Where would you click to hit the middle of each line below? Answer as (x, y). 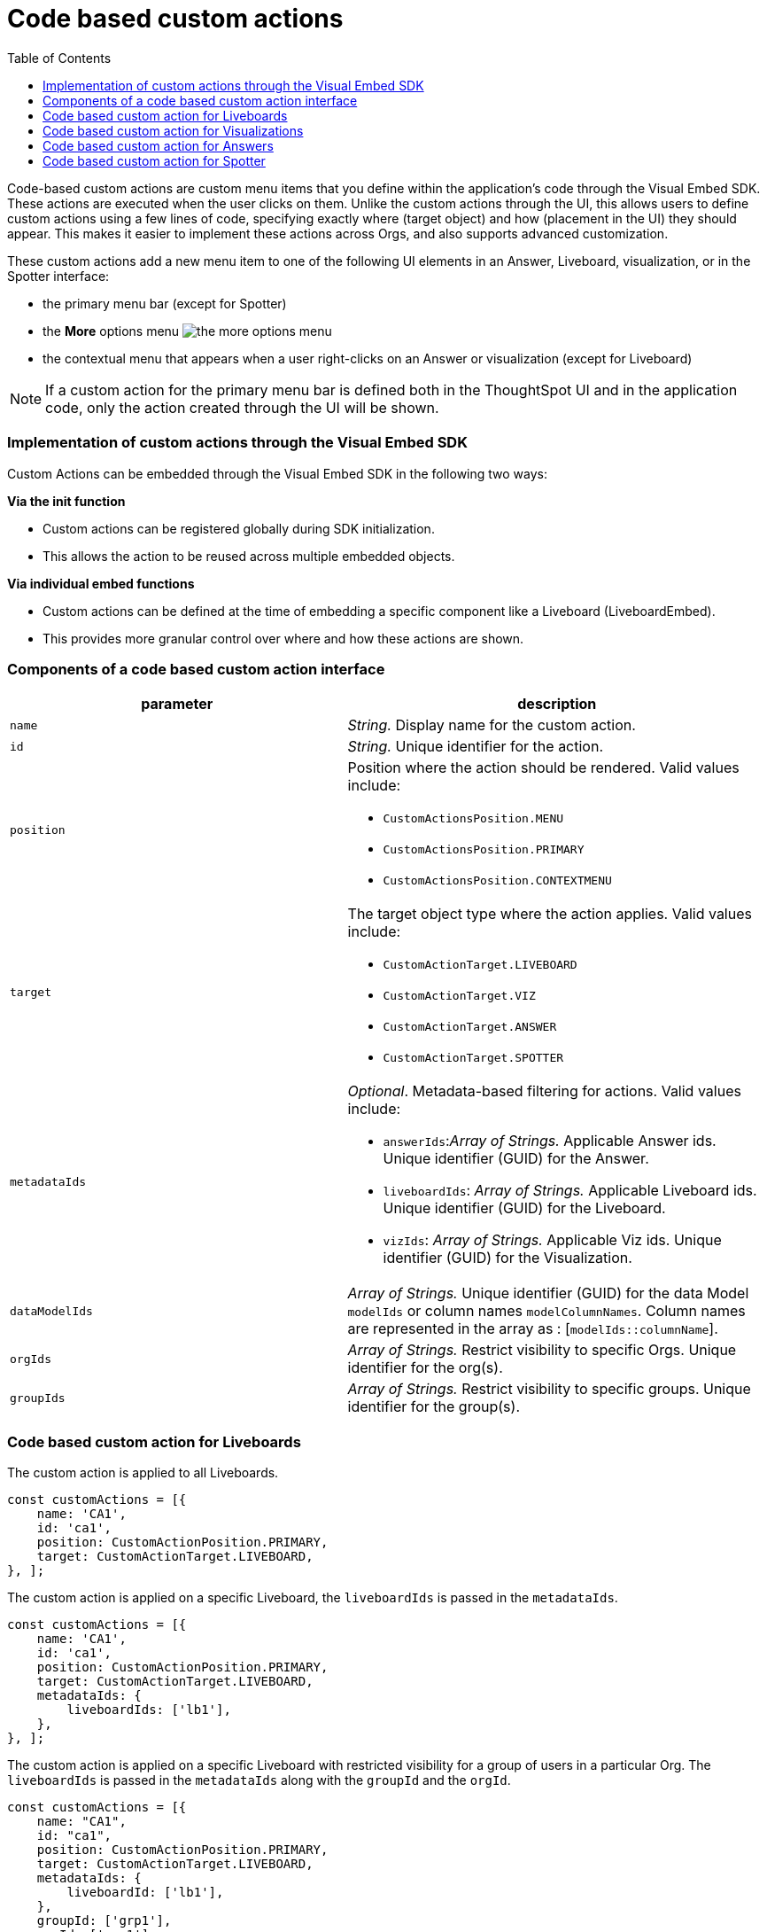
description (557, 704)
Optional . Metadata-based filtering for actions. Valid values (544, 1091)
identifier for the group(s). (434, 1407)
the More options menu (111, 331)
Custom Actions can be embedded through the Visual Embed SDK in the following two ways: (278, 473)
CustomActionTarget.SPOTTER (473, 1058)
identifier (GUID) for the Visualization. (507, 1258)
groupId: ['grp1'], (104, 1920)
